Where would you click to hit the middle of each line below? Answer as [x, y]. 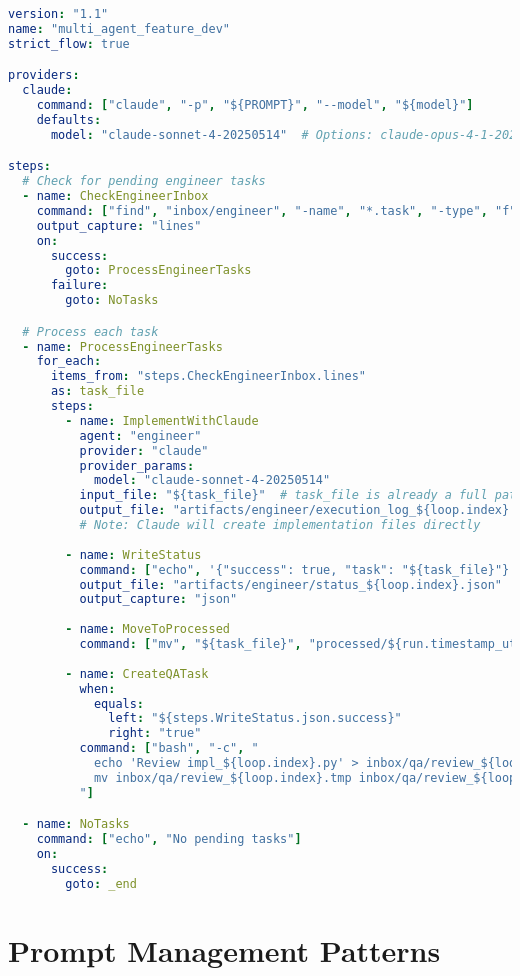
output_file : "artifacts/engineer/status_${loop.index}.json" [290, 584]
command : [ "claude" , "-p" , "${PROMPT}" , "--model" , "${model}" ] [255, 105]
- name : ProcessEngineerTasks [122, 346]
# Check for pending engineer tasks [144, 181]
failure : [79, 285]
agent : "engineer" [140, 435]
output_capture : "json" [158, 599]
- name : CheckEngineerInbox [115, 196]
